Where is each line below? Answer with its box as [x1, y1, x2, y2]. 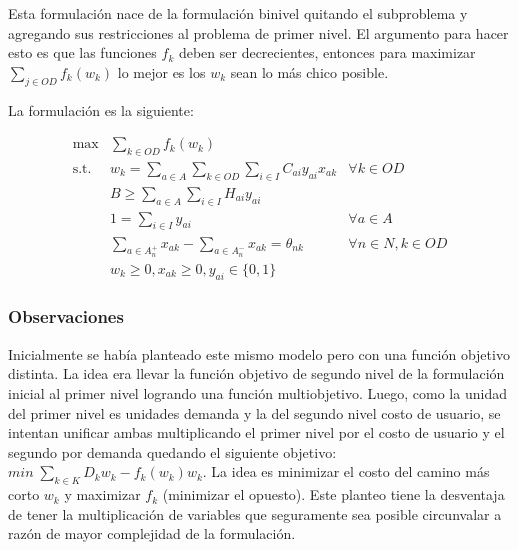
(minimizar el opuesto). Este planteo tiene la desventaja [162, 484, 505, 505]
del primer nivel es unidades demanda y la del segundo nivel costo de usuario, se [8, 402, 501, 423]
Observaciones [8, 304, 124, 329]
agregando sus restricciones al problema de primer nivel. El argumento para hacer [8, 22, 509, 43]
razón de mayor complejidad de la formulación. [8, 523, 296, 544]
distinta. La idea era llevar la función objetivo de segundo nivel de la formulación [8, 363, 505, 384]
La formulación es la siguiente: [8, 99, 194, 120]
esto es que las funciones [8, 42, 157, 63]
